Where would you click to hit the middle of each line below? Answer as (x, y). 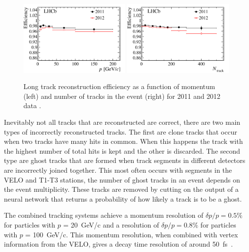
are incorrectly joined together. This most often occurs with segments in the (118, 170)
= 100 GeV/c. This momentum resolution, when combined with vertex (132, 234)
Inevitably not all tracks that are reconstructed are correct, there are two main (122, 122)
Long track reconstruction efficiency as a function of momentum (119, 86)
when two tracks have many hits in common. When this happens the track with (124, 141)
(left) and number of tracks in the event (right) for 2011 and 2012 (122, 96)
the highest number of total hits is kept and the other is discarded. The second (122, 150)
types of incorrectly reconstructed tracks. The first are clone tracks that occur (121, 131)
